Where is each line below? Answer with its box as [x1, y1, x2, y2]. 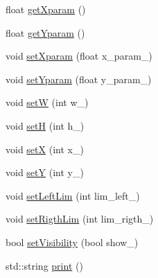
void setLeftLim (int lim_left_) [6, 188, 140, 202]
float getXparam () [6, 2, 86, 16]
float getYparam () [6, 25, 85, 40]
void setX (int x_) [6, 141, 84, 156]
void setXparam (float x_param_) [6, 49, 152, 63]
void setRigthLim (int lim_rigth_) [6, 211, 154, 226]
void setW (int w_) [6, 95, 89, 110]
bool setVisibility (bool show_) [6, 234, 139, 249]
